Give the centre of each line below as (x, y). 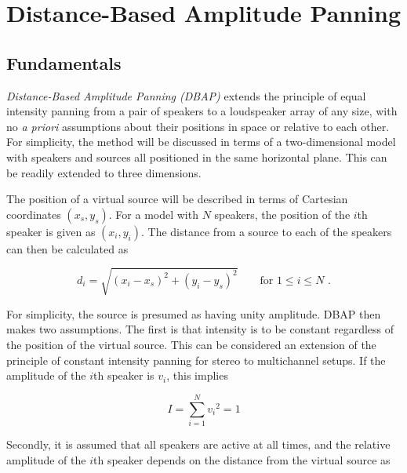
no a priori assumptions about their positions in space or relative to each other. (198, 126)
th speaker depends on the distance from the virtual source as (242, 459)
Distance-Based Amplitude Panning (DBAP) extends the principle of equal (186, 95)
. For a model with (153, 214)
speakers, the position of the (282, 214)
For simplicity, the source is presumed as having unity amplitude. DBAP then (194, 313)
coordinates (34, 214)
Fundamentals (64, 62)
